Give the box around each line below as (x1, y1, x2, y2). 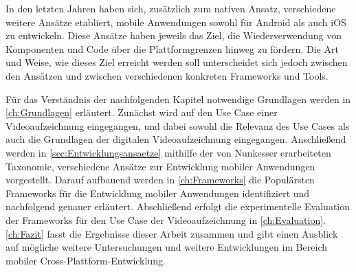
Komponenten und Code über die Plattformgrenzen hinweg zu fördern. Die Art (5, 41, 339, 56)
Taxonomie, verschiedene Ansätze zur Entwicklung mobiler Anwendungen (5, 159, 315, 173)
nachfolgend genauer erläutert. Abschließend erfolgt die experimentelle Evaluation (5, 199, 351, 214)
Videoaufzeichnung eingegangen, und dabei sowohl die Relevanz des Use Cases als (5, 118, 350, 133)
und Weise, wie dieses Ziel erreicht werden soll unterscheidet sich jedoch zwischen (5, 55, 348, 69)
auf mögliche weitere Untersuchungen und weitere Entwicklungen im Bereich (5, 240, 328, 254)
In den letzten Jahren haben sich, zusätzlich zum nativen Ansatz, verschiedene (5, 1, 336, 15)
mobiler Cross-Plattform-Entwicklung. (5, 253, 166, 267)
